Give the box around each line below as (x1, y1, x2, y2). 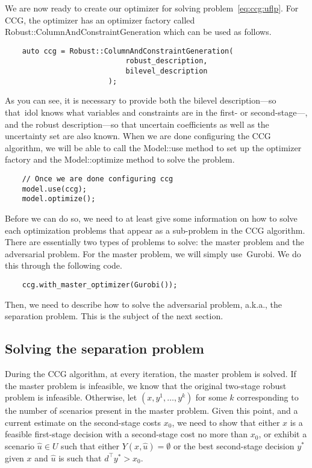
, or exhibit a (258, 428, 307, 440)
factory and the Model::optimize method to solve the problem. (5, 153, 235, 166)
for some (195, 391, 227, 404)
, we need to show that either (172, 416, 280, 428)
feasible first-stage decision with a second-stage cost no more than (5, 428, 248, 440)
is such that (58, 451, 102, 464)
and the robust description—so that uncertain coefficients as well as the (5, 117, 269, 130)
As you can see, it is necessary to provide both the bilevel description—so (5, 94, 276, 107)
